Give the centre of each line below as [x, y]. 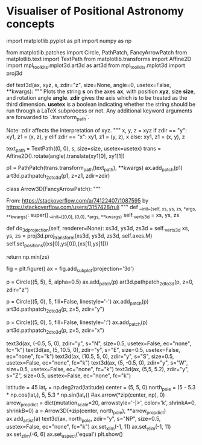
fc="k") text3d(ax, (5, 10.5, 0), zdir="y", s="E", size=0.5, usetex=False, [93, 349]
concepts [30, 24]
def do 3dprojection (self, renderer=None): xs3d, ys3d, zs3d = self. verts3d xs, [98, 229]
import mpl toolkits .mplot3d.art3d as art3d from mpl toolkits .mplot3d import [96, 66]
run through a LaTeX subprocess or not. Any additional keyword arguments [99, 111]
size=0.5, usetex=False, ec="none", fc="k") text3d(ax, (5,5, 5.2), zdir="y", [97, 369]
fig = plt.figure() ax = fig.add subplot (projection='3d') [70, 269]
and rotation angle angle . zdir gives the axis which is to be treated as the [97, 97]
